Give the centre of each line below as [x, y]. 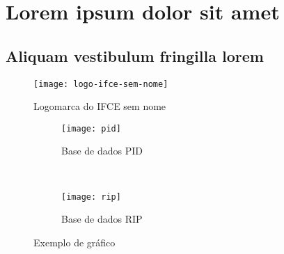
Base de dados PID [102, 151]
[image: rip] [91, 197]
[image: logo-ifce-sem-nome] [101, 84]
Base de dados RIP [102, 219]
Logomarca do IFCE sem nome [100, 106]
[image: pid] [91, 128]
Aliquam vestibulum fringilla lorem [135, 55]
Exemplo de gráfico [74, 242]
